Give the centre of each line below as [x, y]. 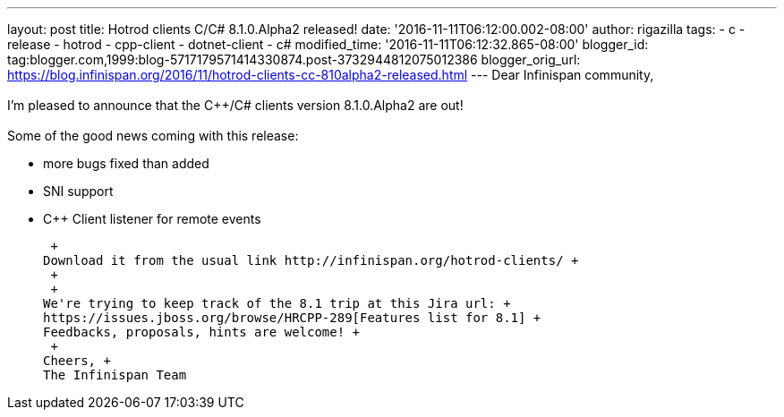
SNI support [78, 191]
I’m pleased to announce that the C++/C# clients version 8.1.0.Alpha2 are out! [235, 105]
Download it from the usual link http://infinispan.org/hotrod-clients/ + [311, 260]
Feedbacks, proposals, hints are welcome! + [202, 332]
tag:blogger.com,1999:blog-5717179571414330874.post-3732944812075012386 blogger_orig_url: [294, 60]
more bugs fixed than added [126, 163]
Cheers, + [77, 361]
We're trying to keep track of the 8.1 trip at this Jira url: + [277, 303]
